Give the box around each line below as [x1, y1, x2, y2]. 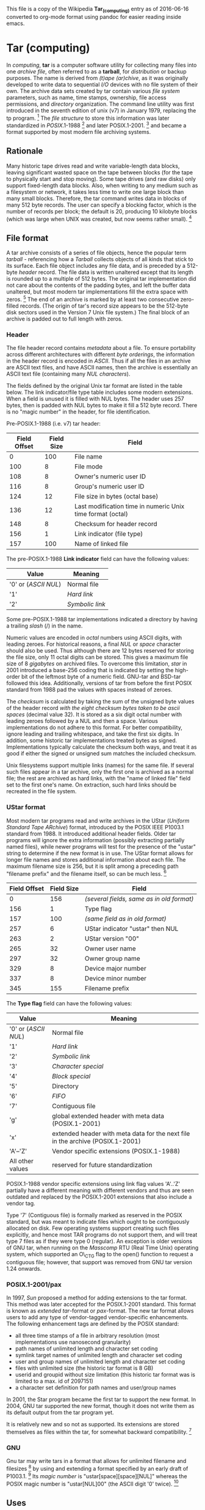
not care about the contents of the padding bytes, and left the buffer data [6, 281, 190, 289]
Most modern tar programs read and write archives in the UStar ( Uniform [6, 816, 190, 824]
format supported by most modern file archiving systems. [6, 128, 151, 136]
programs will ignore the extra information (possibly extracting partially [6, 836, 185, 843]
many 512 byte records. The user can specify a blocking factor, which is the [6, 201, 197, 209]
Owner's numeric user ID [74, 472, 146, 481]
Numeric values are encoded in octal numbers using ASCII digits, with [6, 634, 182, 642]
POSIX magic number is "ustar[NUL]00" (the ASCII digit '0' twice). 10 [6, 1479, 179, 1487]
